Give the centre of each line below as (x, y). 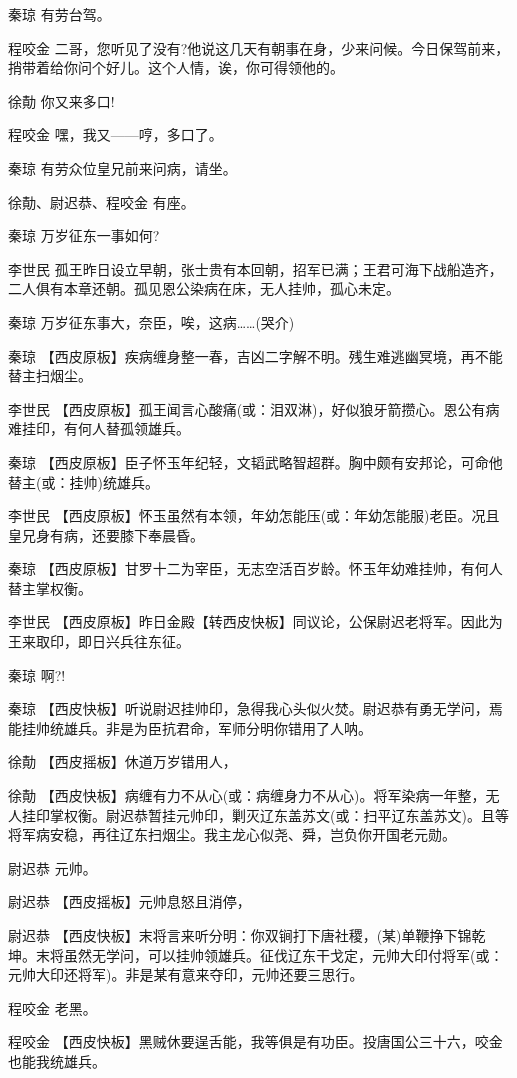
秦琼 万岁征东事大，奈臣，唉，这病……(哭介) (151, 321)
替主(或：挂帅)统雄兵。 (83, 481)
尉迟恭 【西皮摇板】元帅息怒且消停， (129, 901)
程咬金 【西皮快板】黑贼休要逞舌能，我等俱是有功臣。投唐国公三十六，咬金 (255, 1041)
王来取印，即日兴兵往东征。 (99, 641)
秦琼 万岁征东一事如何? (84, 235)
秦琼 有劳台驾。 (59, 14)
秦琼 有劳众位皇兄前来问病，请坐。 (122, 167)
